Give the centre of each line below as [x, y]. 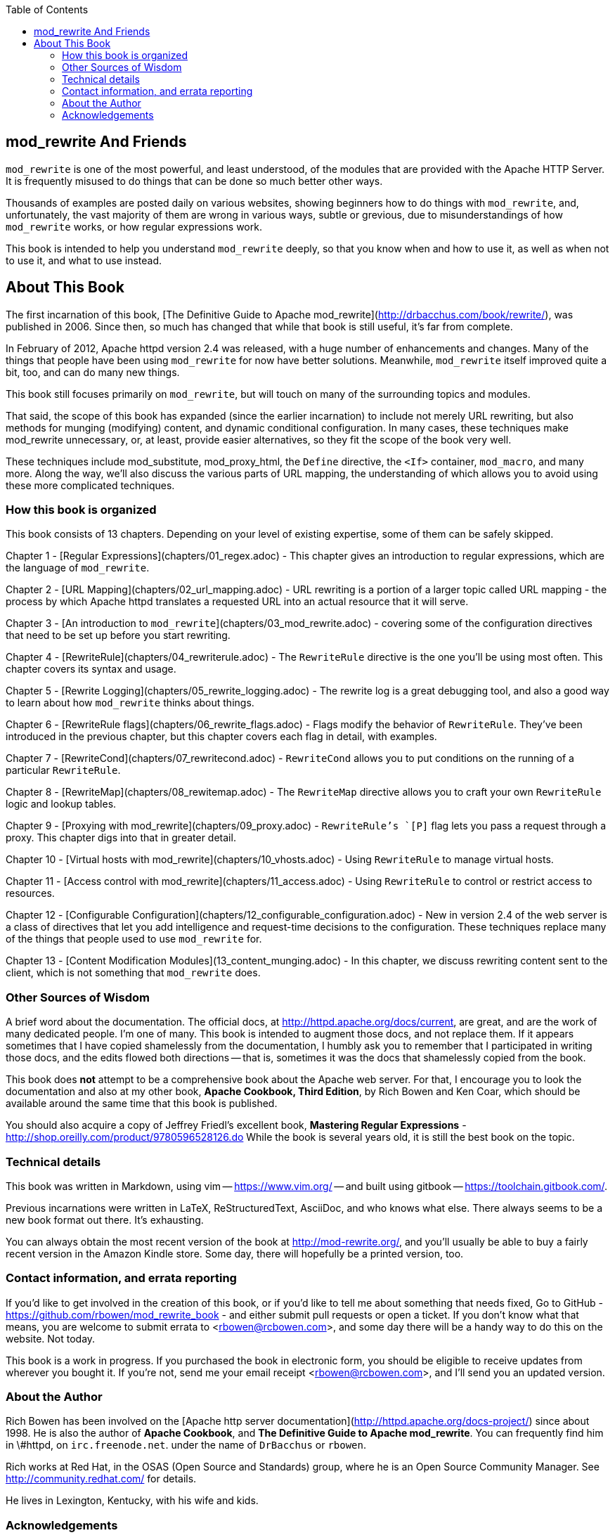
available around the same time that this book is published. [142, 1104]
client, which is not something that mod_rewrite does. [133, 973]
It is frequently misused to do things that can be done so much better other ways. [194, 181]
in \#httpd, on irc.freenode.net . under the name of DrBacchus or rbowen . [186, 1445]
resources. [30, 893]
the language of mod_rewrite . [78, 568]
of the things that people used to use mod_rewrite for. [134, 939]
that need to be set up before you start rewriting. [118, 635]
